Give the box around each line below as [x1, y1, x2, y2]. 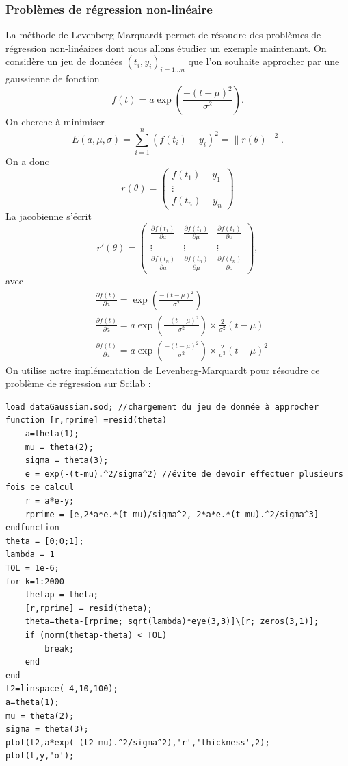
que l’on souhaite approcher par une [188, 54, 340, 69]
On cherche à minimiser [5, 114, 105, 128]
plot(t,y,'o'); [5, 751, 75, 761]
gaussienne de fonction [5, 71, 100, 86]
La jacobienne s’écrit [5, 208, 92, 223]
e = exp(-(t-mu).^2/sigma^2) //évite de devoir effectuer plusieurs [25, 469, 343, 479]
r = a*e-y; [25, 496, 75, 506]
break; [44, 643, 75, 654]
